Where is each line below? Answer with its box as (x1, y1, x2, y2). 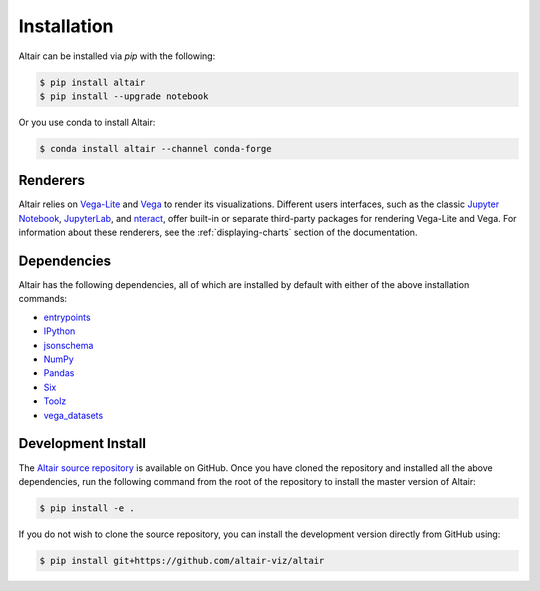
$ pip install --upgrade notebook (39, 90, 209, 102)
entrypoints (43, 311, 91, 323)
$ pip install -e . (39, 502, 135, 514)
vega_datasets (43, 409, 104, 421)
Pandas (43, 367, 75, 379)
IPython (43, 325, 76, 337)
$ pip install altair (39, 76, 146, 88)
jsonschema (43, 339, 94, 351)
